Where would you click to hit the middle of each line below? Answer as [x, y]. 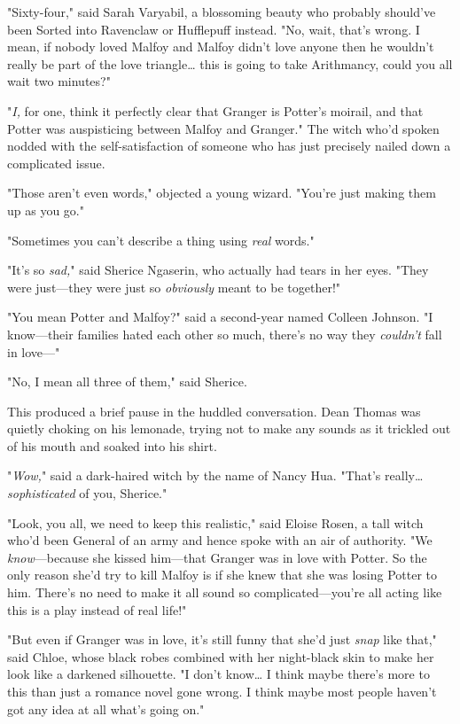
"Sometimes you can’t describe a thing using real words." [161, 240]
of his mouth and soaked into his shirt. [112, 445]
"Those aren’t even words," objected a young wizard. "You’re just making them [222, 193]
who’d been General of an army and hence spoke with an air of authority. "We [220, 540]
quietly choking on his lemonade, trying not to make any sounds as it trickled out [229, 428]
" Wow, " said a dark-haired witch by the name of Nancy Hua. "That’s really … [215, 475]
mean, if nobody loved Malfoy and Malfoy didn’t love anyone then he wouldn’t [221, 47]
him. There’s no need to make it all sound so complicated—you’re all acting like [225, 592]
